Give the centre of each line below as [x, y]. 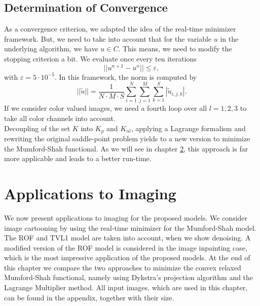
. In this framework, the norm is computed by [126, 76]
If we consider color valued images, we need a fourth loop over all [106, 108]
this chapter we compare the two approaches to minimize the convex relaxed [123, 267]
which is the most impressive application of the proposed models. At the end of [127, 257]
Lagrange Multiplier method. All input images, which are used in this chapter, [126, 287]
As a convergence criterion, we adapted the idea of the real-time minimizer [120, 29]
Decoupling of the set [37, 128]
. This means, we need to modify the [175, 49]
